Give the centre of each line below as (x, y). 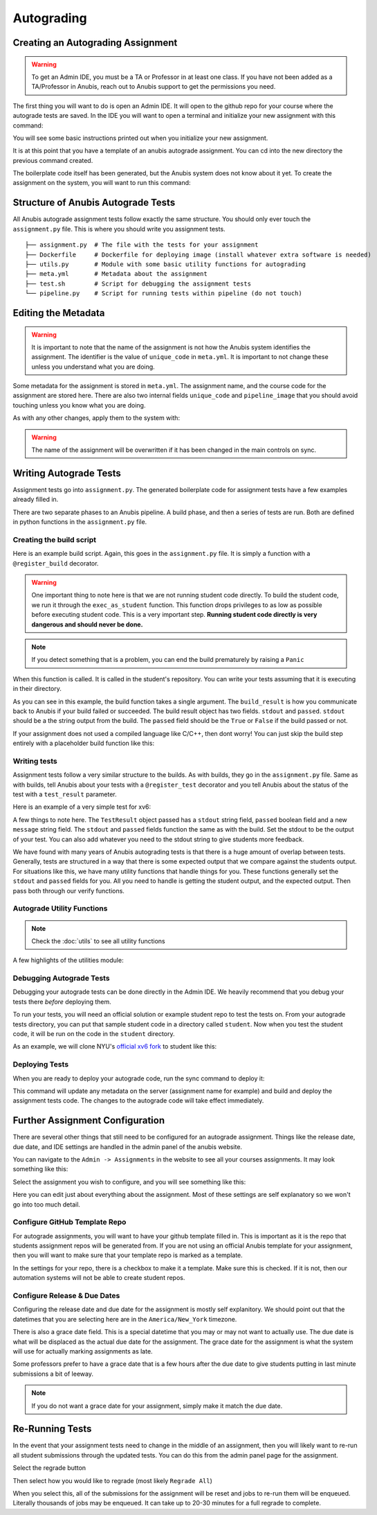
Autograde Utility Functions (60, 909)
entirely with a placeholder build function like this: (84, 743)
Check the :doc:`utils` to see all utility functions (98, 941)
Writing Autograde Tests (67, 473)
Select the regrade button (49, 1468)
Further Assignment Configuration (89, 1120)
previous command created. (53, 160)
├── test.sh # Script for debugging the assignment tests (138, 283)
